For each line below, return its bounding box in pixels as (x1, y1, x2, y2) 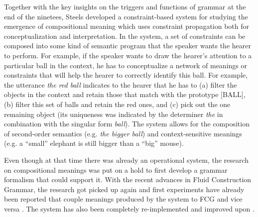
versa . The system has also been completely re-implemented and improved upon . (4, 203, 255, 214)
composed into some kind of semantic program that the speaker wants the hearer (4, 40, 251, 51)
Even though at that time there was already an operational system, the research (4, 154, 249, 165)
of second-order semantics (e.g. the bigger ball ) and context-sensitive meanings (4, 128, 242, 138)
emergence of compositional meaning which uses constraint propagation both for (4, 21, 250, 31)
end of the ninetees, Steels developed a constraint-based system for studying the (4, 11, 248, 21)
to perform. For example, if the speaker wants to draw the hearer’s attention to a (4, 50, 252, 60)
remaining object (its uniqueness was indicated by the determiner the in (4, 108, 223, 119)
